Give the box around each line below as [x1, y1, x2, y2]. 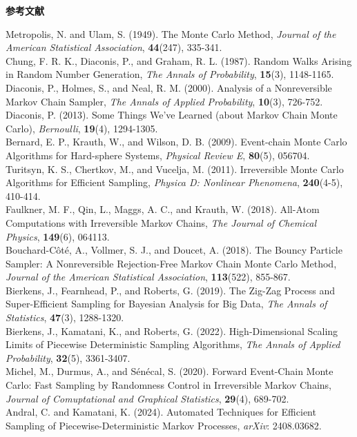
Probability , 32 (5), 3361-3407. [6, 350, 131, 365]
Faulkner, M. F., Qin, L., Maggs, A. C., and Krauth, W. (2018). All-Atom [6, 202, 320, 216]
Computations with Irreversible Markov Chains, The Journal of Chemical [6, 215, 316, 230]
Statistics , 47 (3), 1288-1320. [6, 310, 124, 325]
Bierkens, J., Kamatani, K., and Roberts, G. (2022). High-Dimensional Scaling [6, 323, 338, 338]
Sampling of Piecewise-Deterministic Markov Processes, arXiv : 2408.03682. [6, 418, 322, 432]
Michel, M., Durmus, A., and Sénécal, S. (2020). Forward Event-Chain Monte [6, 364, 334, 378]
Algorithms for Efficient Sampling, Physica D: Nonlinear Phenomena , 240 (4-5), [6, 175, 343, 190]
